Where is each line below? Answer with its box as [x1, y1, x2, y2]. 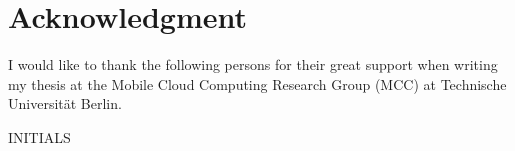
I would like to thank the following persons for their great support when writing [8, 54, 498, 75]
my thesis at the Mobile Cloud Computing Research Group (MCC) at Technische [8, 73, 507, 94]
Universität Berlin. [8, 93, 122, 114]
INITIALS [8, 126, 71, 147]
